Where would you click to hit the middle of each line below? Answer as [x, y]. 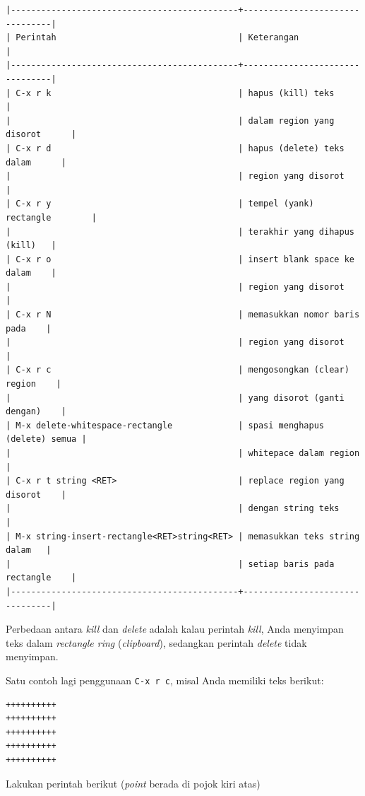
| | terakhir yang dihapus [180, 232]
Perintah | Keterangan [157, 38]
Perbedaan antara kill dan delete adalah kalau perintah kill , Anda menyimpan [175, 629]
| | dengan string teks [173, 509]
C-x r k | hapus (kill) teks [175, 93]
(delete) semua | [46, 439]
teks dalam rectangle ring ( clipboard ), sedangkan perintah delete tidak [156, 642]
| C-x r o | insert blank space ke [180, 259]
